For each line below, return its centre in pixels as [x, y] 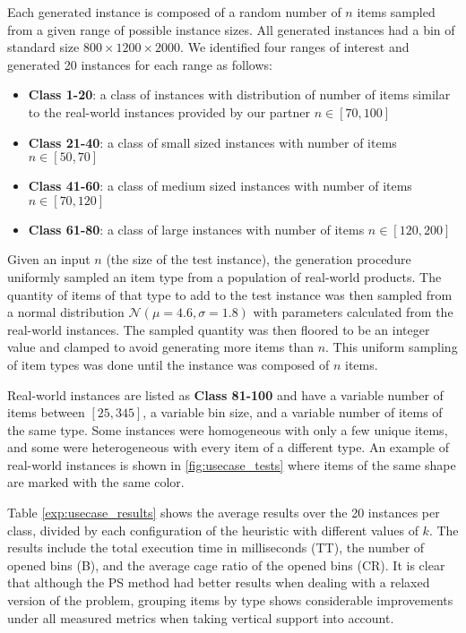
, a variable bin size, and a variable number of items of [293, 412]
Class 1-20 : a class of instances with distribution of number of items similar [239, 94]
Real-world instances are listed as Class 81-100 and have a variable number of [225, 394]
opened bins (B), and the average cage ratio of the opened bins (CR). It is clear [226, 565]
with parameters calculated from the [353, 312]
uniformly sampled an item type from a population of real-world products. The [224, 276]
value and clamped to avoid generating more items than [160, 347]
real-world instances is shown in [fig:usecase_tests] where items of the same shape [232, 464]
